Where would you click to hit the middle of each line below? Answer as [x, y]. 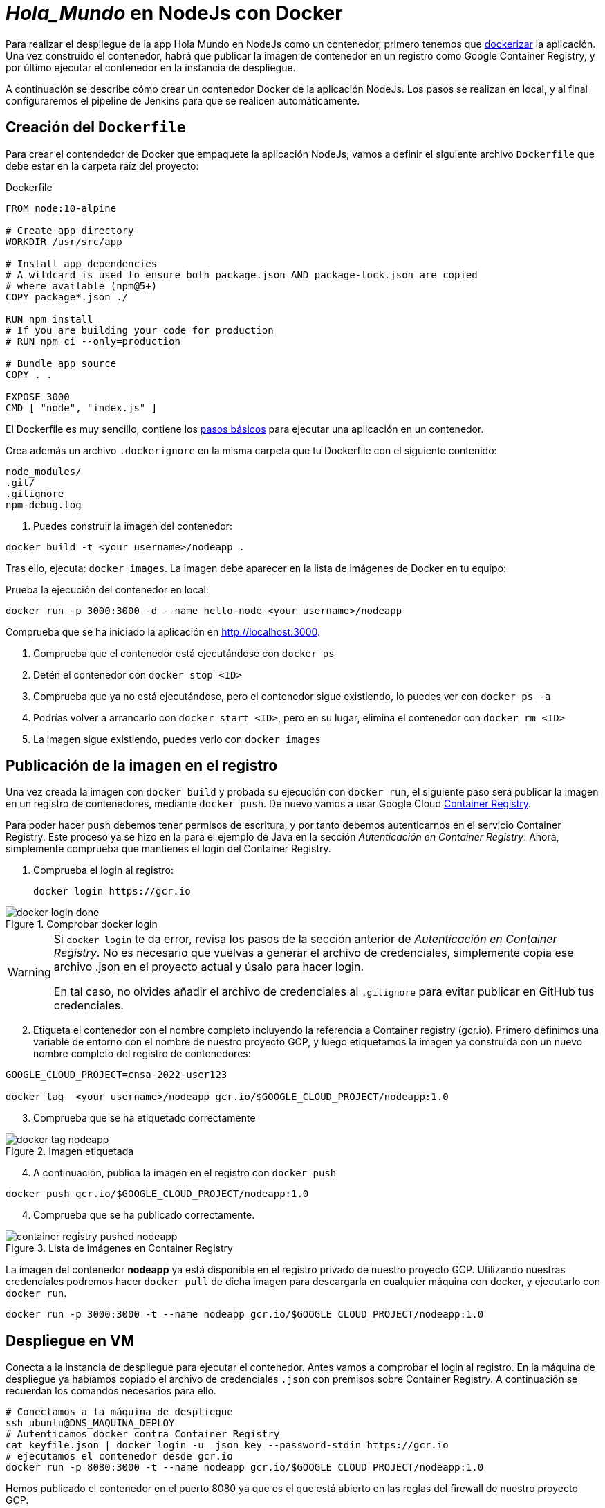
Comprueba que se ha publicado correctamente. [144, 1215]
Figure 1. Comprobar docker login [82, 924]
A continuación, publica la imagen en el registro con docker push [185, 1173]
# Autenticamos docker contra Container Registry [143, 1434]
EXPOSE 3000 [38, 396]
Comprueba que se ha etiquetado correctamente [145, 1118]
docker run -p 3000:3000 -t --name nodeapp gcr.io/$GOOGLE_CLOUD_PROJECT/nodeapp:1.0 [245, 1314]
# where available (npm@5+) [82, 286]
